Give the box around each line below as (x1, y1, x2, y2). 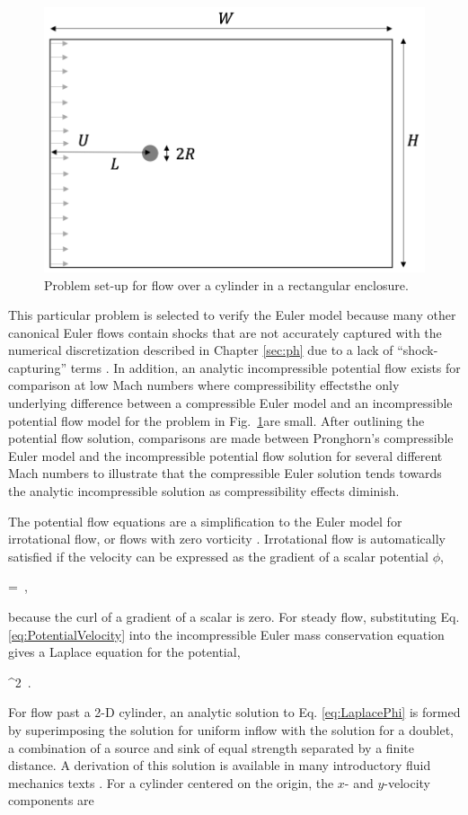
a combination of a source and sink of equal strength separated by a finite (8, 738, 414, 757)
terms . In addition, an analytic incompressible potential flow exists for (70, 358, 461, 376)
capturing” (8, 358, 67, 376)
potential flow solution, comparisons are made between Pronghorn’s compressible (8, 429, 454, 447)
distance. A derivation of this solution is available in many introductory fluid (8, 756, 431, 775)
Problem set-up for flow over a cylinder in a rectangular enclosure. (44, 275, 409, 294)
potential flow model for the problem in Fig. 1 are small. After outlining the (8, 411, 425, 430)
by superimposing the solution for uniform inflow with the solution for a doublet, (8, 720, 454, 739)
